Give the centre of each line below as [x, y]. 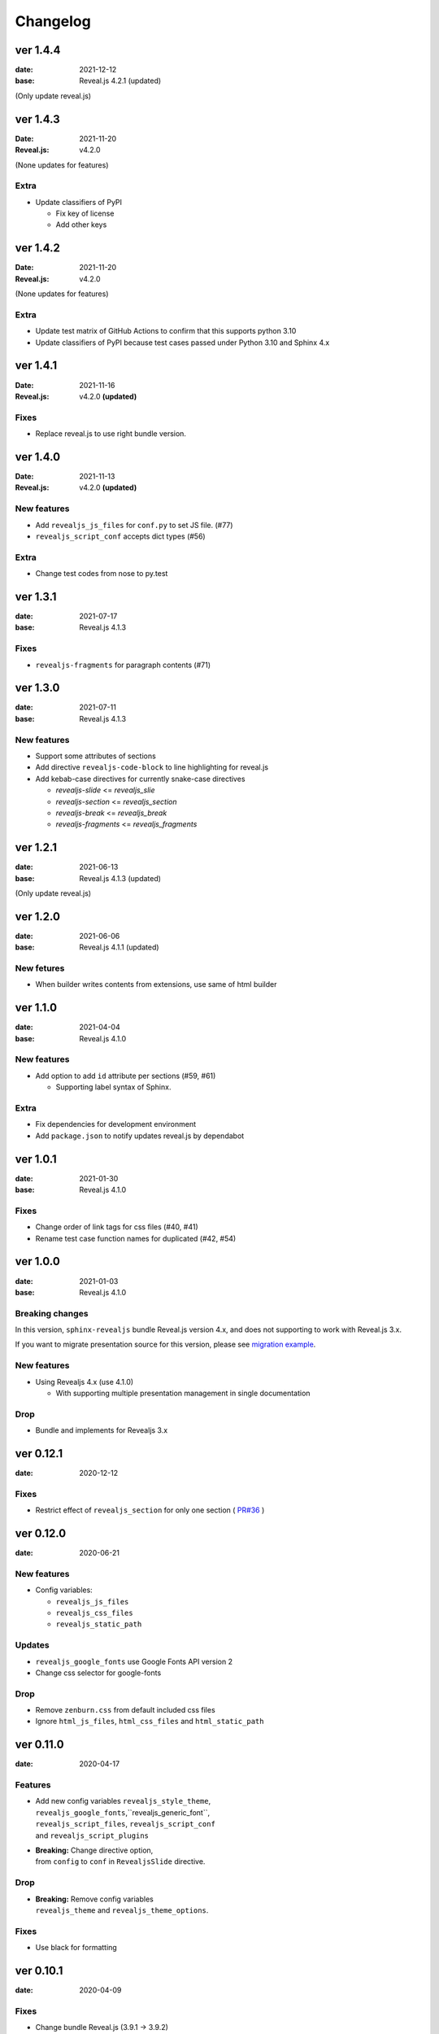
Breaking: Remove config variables [94, 1899]
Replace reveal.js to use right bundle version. [111, 434]
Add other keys [81, 225]
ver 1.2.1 [36, 847]
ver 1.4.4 [38, 50]
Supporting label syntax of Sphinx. [113, 1087]
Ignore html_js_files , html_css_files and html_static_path [150, 1722]
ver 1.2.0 [38, 917]
